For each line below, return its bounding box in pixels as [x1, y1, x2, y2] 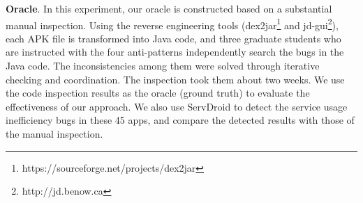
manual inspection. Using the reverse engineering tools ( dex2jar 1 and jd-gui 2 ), [6, 15, 339, 32]
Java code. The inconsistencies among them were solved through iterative [6, 58, 320, 73]
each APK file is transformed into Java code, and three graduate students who [6, 31, 341, 45]
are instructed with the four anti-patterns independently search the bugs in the [6, 44, 344, 59]
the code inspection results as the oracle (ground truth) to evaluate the [6, 86, 310, 100]
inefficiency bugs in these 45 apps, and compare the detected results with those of [6, 113, 355, 127]
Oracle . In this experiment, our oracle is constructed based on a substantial [6, 1, 332, 15]
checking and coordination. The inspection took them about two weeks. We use [6, 72, 345, 86]
